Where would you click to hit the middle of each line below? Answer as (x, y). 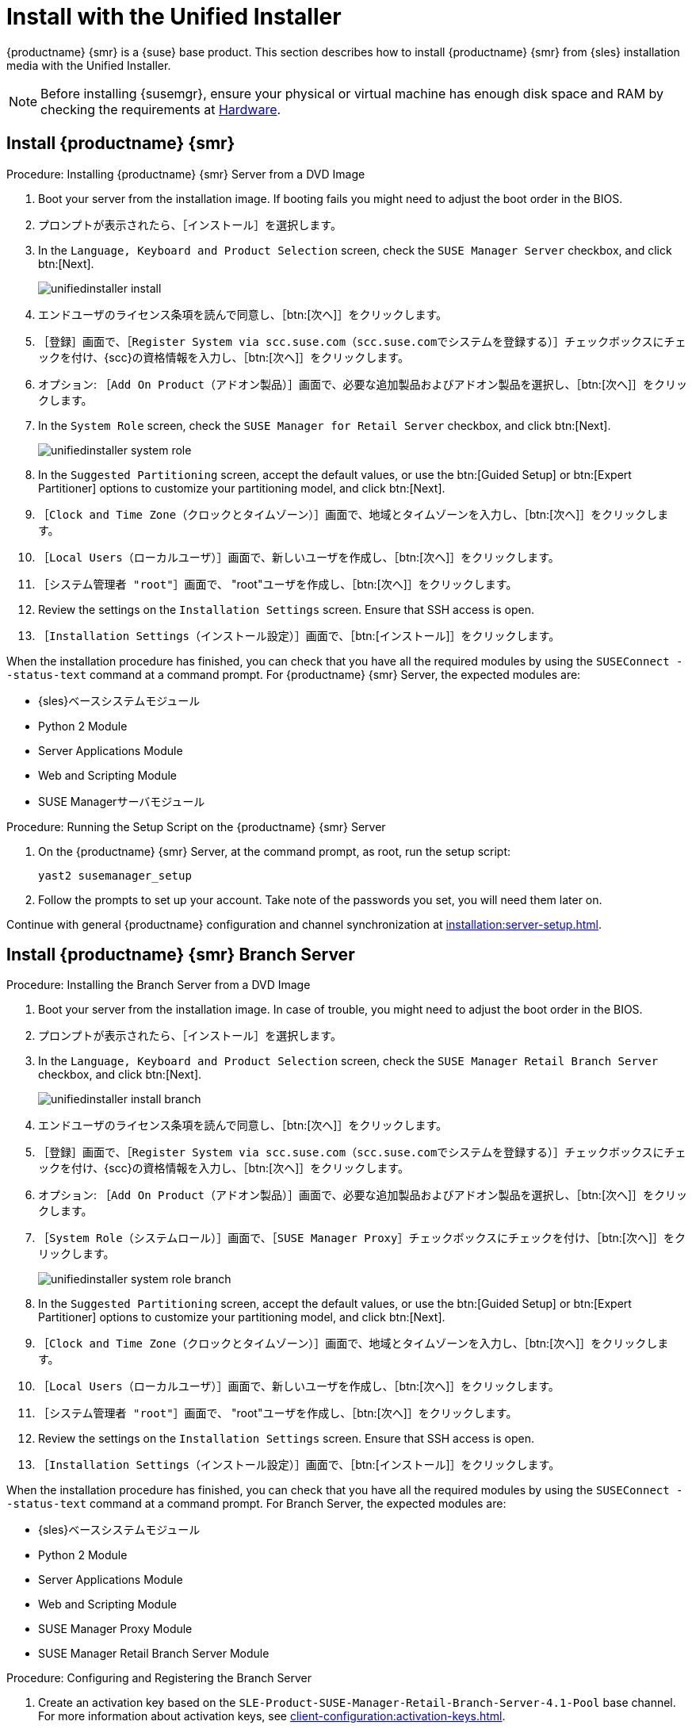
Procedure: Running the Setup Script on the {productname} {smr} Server (196, 826)
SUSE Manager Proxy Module (115, 1629)
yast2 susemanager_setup (115, 875)
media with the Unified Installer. (89, 65)
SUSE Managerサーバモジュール (122, 801)
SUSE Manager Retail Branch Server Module (154, 1654)
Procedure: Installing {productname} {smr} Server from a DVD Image (186, 174)
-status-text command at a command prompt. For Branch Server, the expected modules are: (256, 1504)
